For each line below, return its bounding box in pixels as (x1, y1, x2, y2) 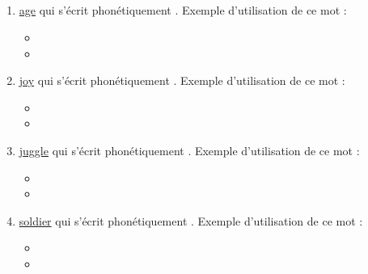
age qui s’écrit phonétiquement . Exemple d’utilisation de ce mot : (19, 2, 347, 19)
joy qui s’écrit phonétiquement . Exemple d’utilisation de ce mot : (19, 72, 345, 89)
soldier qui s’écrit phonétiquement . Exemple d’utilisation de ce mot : (19, 212, 363, 229)
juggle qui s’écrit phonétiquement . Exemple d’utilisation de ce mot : (19, 141, 360, 158)
